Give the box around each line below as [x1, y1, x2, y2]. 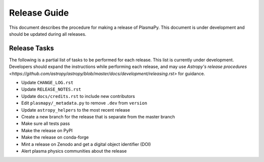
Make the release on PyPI [21, 127, 73, 133]
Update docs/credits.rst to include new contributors [21, 93, 135, 99]
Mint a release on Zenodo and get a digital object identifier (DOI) [21, 141, 151, 147]
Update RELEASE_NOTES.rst [21, 86, 82, 93]
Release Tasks [9, 44, 54, 52]
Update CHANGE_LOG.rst [21, 80, 73, 86]
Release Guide [9, 7, 69, 18]
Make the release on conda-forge [21, 135, 89, 140]
